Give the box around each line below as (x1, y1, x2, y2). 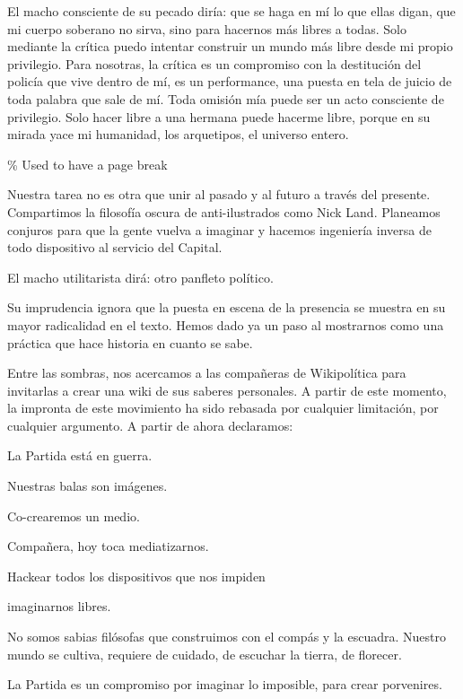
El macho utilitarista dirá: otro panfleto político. (7, 267, 274, 286)
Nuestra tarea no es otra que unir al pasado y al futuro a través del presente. (7, 185, 431, 204)
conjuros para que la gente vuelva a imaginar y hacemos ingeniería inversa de (7, 220, 432, 239)
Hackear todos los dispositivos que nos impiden (7, 566, 266, 585)
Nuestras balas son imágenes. (7, 476, 168, 495)
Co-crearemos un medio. (7, 506, 140, 525)
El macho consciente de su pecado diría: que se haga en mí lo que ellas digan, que (7, 2, 456, 20)
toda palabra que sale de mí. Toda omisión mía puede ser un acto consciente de (7, 89, 444, 108)
